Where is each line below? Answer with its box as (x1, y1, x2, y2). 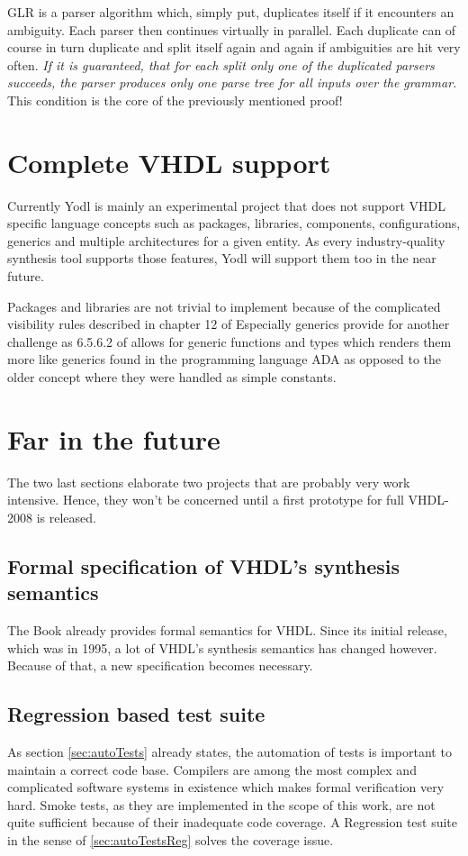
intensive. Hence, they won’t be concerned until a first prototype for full (7, 490, 404, 509)
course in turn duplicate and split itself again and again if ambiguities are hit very (7, 38, 461, 57)
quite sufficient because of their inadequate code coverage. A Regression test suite (7, 813, 458, 832)
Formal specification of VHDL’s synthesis (7, 551, 400, 579)
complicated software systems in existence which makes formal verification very (7, 778, 445, 797)
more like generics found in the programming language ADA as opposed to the (7, 350, 442, 369)
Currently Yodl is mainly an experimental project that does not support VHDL (7, 196, 445, 214)
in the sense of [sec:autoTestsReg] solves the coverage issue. (7, 831, 334, 850)
